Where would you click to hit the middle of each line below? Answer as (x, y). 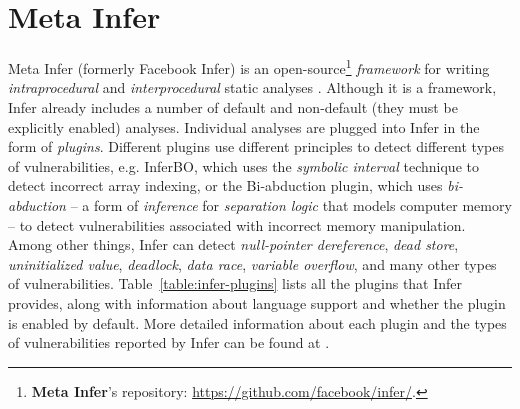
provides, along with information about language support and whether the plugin (257, 302)
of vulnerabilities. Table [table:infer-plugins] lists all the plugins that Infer (235, 283)
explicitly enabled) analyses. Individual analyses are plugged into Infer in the (244, 126)
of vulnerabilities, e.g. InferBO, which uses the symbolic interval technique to (243, 165)
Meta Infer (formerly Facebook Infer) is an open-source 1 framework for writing (249, 66)
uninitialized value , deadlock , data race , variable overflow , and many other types (252, 263)
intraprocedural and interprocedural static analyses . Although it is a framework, (252, 87)
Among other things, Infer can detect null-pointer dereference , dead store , (233, 244)
